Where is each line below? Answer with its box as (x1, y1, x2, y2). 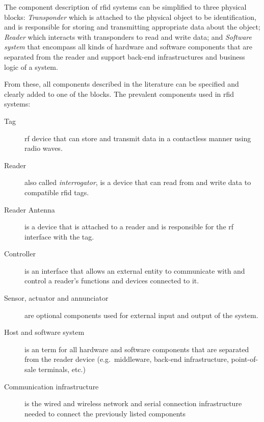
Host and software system (4, 327, 85, 337)
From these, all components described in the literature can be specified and (4, 78, 239, 89)
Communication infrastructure (4, 381, 99, 391)
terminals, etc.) (38, 364, 86, 375)
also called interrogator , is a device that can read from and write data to (24, 177, 251, 188)
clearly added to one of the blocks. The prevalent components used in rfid (4, 88, 234, 99)
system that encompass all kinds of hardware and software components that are (4, 41, 252, 52)
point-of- (231, 354, 258, 364)
